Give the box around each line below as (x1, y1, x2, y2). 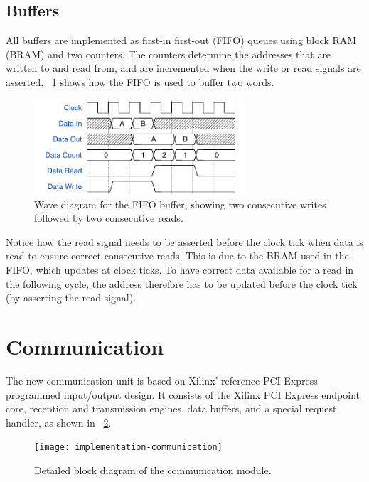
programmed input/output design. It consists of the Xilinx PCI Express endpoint (6, 387, 360, 402)
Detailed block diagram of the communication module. (34, 462, 272, 477)
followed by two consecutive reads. (34, 210, 183, 225)
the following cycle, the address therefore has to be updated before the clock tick (6, 276, 358, 291)
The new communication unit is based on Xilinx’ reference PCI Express (6, 373, 318, 387)
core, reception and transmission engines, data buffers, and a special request (6, 401, 337, 416)
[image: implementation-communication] (34, 442, 223, 453)
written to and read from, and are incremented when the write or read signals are (6, 60, 361, 75)
